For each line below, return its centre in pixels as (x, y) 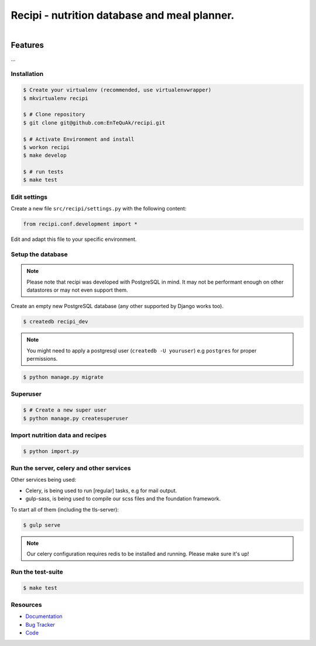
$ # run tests (43, 172)
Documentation (44, 616)
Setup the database (39, 254)
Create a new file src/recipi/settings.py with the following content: (99, 209)
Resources (26, 604)
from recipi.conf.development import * (80, 224)
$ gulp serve (42, 525)
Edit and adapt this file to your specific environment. (74, 239)
